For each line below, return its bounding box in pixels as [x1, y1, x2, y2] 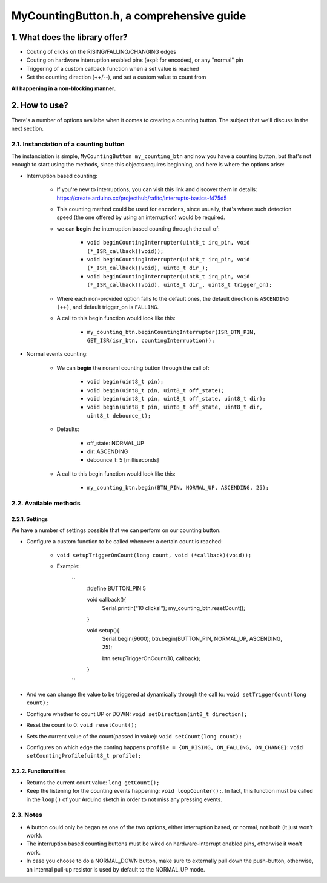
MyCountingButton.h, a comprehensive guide [11, 9, 246, 22]
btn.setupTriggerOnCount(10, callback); [102, 654, 201, 662]
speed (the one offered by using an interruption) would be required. [56, 214, 225, 221]
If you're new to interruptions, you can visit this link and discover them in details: [56, 186, 257, 193]
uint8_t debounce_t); [87, 412, 151, 419]
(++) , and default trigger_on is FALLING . [56, 303, 159, 310]
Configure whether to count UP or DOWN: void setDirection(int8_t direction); [26, 710, 248, 717]
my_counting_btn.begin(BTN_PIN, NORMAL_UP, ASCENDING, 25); [87, 484, 269, 491]
